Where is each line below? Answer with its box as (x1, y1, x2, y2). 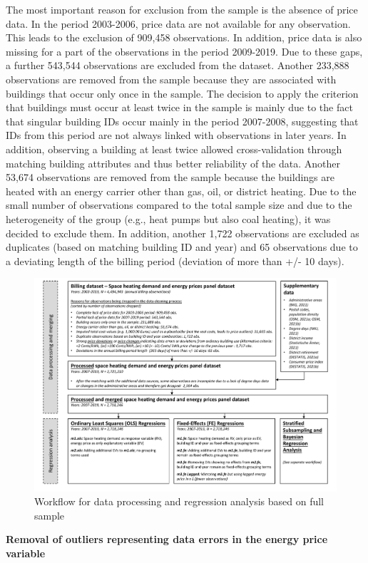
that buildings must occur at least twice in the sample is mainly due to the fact (6, 100, 353, 115)
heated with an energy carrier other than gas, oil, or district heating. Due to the (6, 183, 357, 198)
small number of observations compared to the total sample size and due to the (6, 197, 352, 212)
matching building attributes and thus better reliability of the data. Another (6, 155, 340, 170)
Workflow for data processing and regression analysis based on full (34, 494, 324, 509)
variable (6, 545, 46, 560)
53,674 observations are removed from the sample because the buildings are (6, 170, 334, 185)
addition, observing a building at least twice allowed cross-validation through (6, 141, 342, 156)
